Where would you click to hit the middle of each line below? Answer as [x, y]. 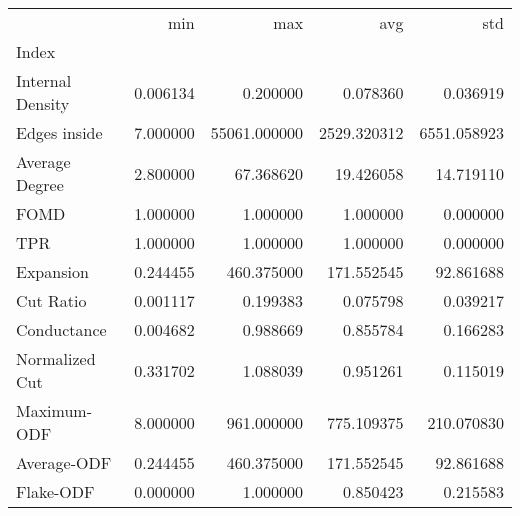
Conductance [61, 329]
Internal [44, 80]
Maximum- [54, 410]
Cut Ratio [51, 300]
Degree [40, 184]
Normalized [56, 358]
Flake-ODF [55, 491]
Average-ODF [64, 462]
